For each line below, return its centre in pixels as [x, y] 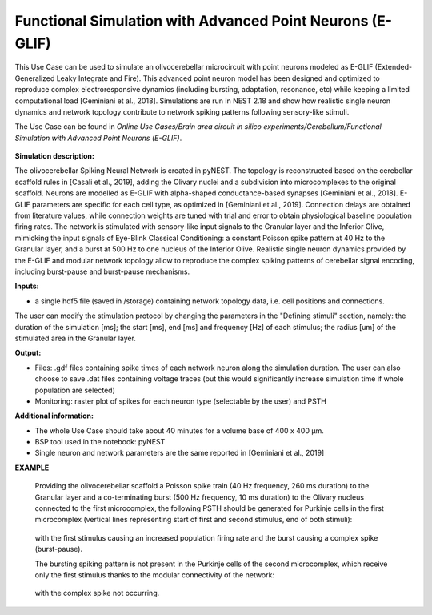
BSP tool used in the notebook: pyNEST [100, 442]
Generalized [35, 78]
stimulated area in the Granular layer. [75, 338]
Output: [28, 353]
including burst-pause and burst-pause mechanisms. [102, 271]
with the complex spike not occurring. [97, 593]
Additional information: [54, 416]
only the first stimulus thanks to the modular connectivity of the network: [155, 575]
